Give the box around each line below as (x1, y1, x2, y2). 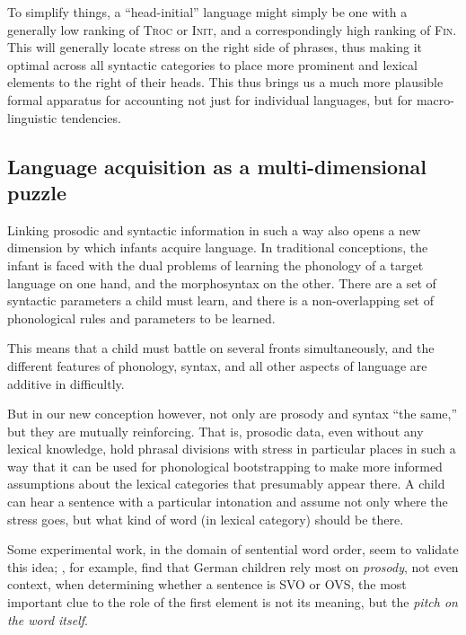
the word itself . (7, 610, 88, 629)
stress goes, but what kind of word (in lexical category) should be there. (7, 509, 404, 528)
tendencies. (60, 108, 121, 127)
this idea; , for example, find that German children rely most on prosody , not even (7, 557, 459, 576)
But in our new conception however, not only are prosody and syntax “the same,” (7, 404, 458, 423)
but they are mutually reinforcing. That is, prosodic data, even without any (7, 421, 424, 440)
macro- (416, 90, 454, 109)
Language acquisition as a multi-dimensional (7, 152, 426, 180)
